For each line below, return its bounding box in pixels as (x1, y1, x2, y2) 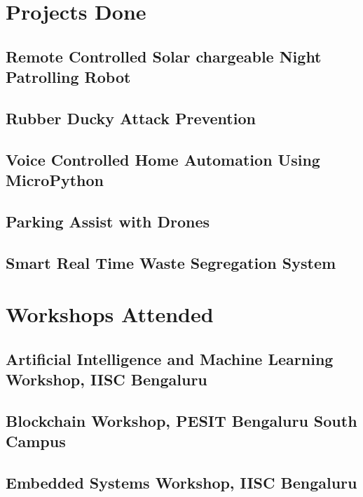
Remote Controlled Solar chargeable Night (6, 45, 322, 67)
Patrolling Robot (6, 66, 131, 88)
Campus (6, 430, 66, 452)
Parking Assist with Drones (6, 210, 210, 232)
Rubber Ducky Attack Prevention (6, 107, 256, 128)
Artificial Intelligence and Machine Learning (6, 347, 334, 369)
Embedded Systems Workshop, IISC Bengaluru (6, 472, 357, 493)
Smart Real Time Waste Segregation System (6, 251, 336, 273)
